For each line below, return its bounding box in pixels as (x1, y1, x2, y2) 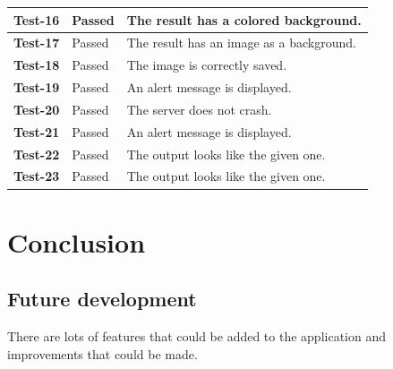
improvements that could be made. (7, 344, 198, 363)
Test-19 (13, 78, 60, 97)
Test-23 (13, 167, 60, 185)
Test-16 (13, 10, 60, 29)
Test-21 (13, 122, 60, 141)
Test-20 (13, 99, 60, 118)
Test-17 (13, 33, 60, 52)
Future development (7, 285, 197, 313)
